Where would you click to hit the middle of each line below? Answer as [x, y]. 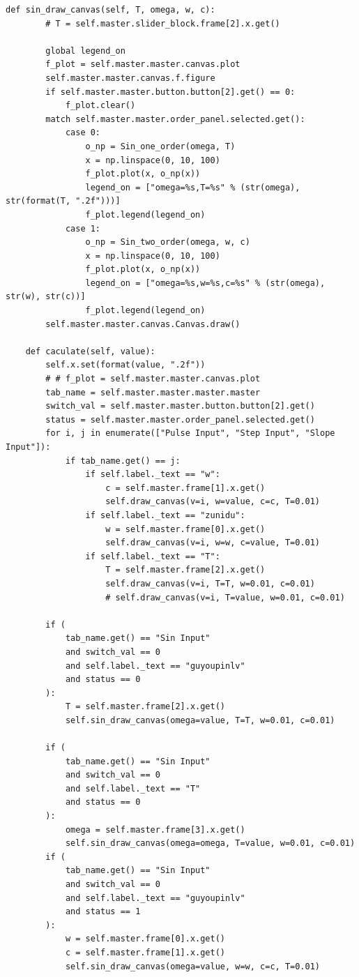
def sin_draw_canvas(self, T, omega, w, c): [110, 10]
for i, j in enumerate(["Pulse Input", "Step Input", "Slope [190, 433]
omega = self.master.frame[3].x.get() [155, 830]
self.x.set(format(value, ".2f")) [125, 365]
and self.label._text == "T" [133, 788]
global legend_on [85, 51]
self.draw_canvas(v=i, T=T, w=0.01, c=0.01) [210, 583]
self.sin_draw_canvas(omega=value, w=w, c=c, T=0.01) [193, 966]
